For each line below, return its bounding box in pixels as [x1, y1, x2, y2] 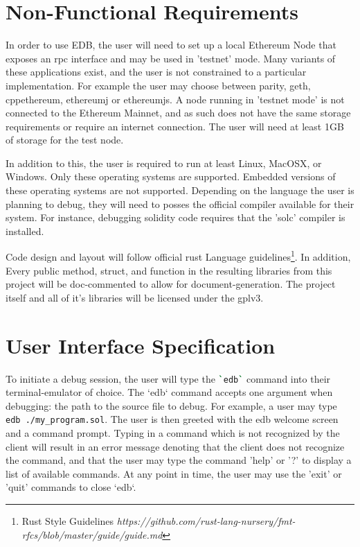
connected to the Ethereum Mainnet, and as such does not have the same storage [6, 105, 351, 120]
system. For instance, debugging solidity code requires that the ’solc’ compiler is [6, 210, 345, 225]
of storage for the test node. [6, 132, 124, 147]
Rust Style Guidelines [21, 514, 114, 528]
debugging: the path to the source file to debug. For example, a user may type [6, 398, 337, 413]
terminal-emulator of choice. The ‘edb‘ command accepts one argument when [6, 385, 333, 399]
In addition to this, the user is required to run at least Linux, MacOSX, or [6, 155, 322, 170]
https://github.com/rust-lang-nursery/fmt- [116, 514, 296, 528]
